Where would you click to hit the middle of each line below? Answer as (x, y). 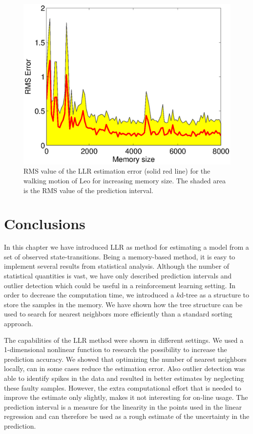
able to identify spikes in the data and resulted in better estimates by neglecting (124, 378)
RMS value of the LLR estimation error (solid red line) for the (117, 171)
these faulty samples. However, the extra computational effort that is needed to (123, 387)
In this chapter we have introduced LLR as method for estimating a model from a (126, 247)
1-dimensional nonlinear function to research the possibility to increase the (116, 349)
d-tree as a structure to (215, 295)
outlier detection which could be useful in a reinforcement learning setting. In (120, 285)
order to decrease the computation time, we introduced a (89, 295)
